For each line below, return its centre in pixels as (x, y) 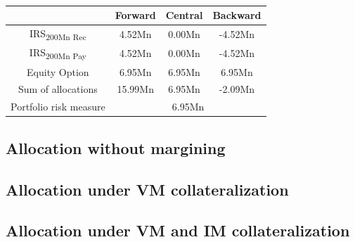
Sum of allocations (58, 89)
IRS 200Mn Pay (58, 53)
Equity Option (58, 71)
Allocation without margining (116, 147)
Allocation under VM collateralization (147, 189)
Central (184, 15)
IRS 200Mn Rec (58, 34)
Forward (135, 15)
